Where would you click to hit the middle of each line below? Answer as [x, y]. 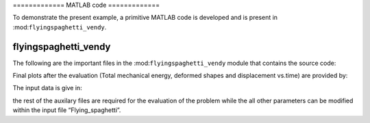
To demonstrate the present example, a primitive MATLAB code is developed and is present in [145, 18]
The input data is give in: [47, 88]
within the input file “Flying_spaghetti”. [67, 110]
